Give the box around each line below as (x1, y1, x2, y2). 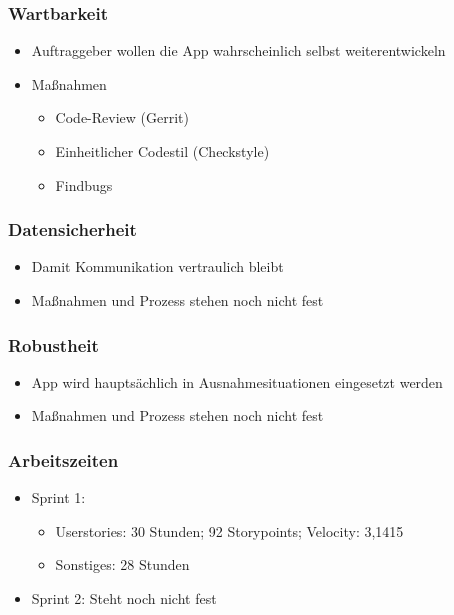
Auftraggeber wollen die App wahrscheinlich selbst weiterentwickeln (31, 40, 446, 61)
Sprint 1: (31, 487, 86, 508)
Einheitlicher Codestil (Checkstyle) (55, 141, 270, 161)
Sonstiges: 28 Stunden (55, 554, 190, 575)
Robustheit (8, 332, 99, 357)
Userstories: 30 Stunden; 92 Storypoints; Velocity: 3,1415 (55, 520, 404, 541)
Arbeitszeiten (8, 447, 119, 472)
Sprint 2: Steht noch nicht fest (31, 588, 217, 608)
